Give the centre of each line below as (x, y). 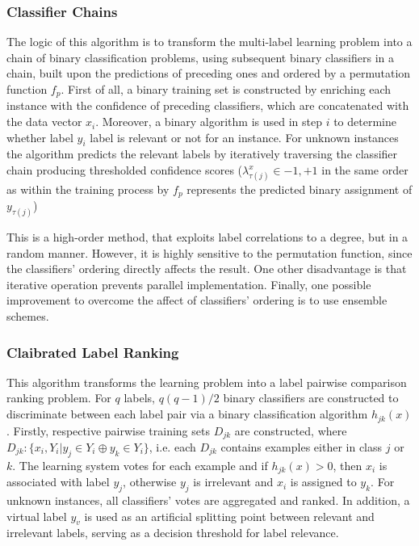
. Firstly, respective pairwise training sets (108, 430)
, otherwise (150, 482)
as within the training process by (88, 189)
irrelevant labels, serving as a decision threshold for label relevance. (173, 533)
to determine (365, 122)
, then (348, 465)
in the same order (365, 170)
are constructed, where (291, 430)
